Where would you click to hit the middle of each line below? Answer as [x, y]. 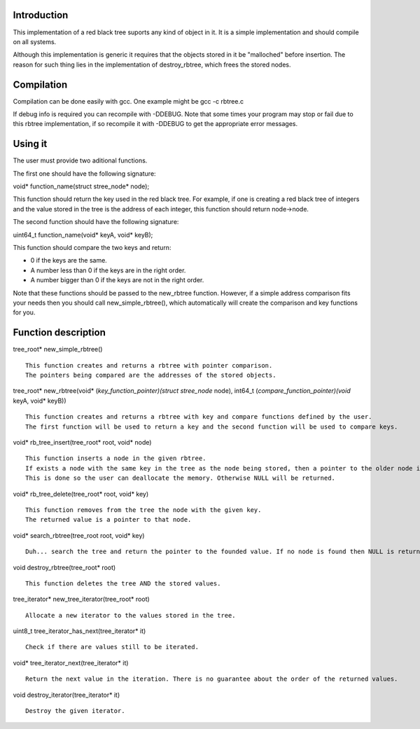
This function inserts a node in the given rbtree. [116, 458]
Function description [59, 333]
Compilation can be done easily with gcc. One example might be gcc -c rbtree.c [128, 101]
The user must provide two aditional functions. [80, 160]
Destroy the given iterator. [75, 711]
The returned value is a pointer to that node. [108, 520]
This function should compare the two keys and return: [92, 248]
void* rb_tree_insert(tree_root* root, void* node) [82, 442]
